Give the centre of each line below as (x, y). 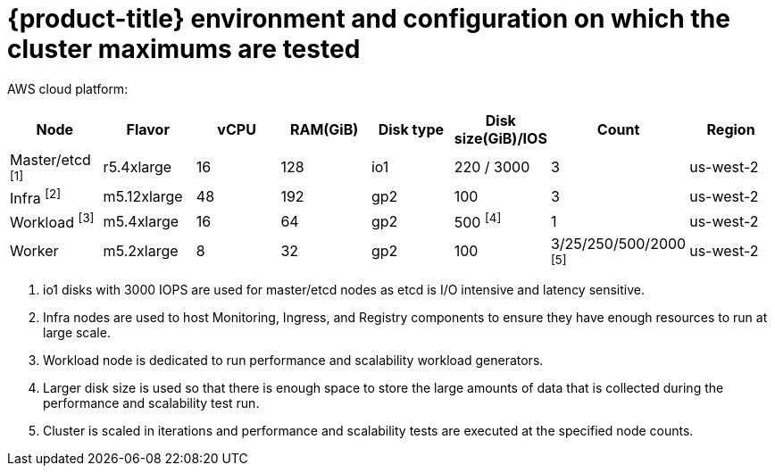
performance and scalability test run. (151, 403)
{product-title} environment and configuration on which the (369, 19)
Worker (34, 251)
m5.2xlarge (141, 251)
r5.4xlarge (137, 166)
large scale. (77, 333)
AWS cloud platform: (68, 88)
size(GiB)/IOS (500, 138)
